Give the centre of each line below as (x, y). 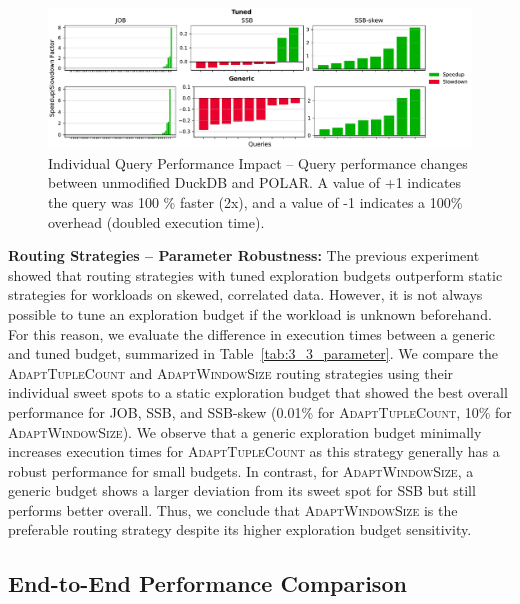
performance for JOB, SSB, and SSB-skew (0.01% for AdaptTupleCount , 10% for (260, 411)
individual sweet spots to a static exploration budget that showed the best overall (258, 392)
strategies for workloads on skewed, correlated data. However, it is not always (245, 294)
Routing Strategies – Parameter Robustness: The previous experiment (244, 255)
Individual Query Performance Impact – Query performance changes (258, 162)
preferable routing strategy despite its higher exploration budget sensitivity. (240, 529)
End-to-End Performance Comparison (207, 583)
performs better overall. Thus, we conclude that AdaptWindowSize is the (233, 509)
